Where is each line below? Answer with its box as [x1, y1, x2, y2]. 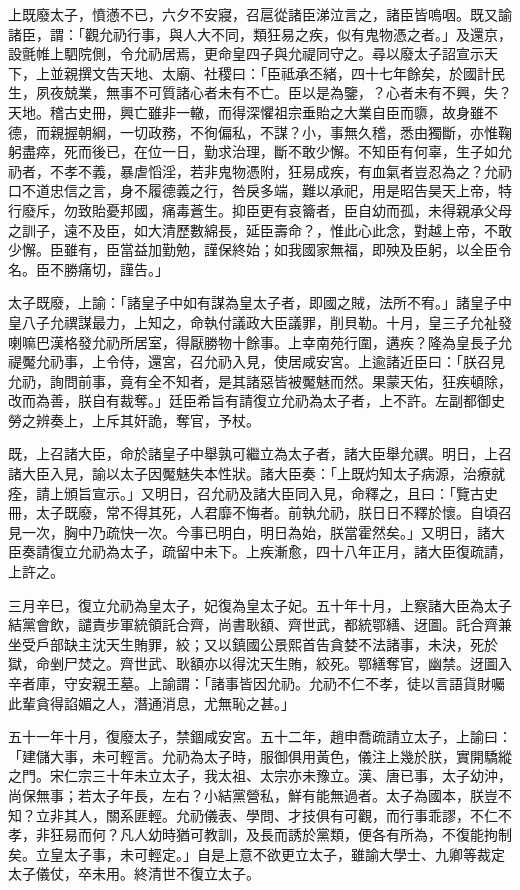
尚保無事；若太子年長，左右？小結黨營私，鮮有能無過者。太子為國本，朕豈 [8, 784, 498, 805]
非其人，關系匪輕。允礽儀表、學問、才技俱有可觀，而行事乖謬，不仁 [49, 804, 498, 825]
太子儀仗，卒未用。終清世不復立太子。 [8, 863, 260, 884]
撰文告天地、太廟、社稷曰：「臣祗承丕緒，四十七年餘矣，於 [77, 62, 463, 83]
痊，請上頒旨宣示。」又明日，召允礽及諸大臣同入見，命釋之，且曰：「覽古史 [8, 482, 498, 503]
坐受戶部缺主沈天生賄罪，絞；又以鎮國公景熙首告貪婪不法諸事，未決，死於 [8, 633, 498, 654]
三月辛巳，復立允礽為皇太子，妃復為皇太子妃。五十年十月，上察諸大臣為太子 [8, 594, 512, 615]
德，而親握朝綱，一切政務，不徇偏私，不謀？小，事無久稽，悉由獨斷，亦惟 [8, 121, 498, 142]
